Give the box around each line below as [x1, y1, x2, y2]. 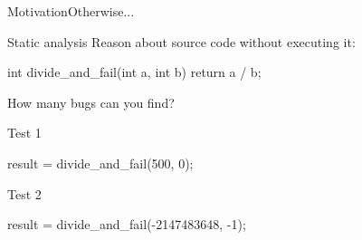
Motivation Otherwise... [7, 2, 135, 20]
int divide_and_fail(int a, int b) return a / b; [7, 62, 262, 82]
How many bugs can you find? [7, 92, 175, 111]
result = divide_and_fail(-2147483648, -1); [7, 215, 246, 234]
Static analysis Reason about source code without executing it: [7, 32, 356, 51]
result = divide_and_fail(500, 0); [7, 153, 194, 172]
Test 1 [7, 123, 42, 142]
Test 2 [7, 184, 42, 203]
